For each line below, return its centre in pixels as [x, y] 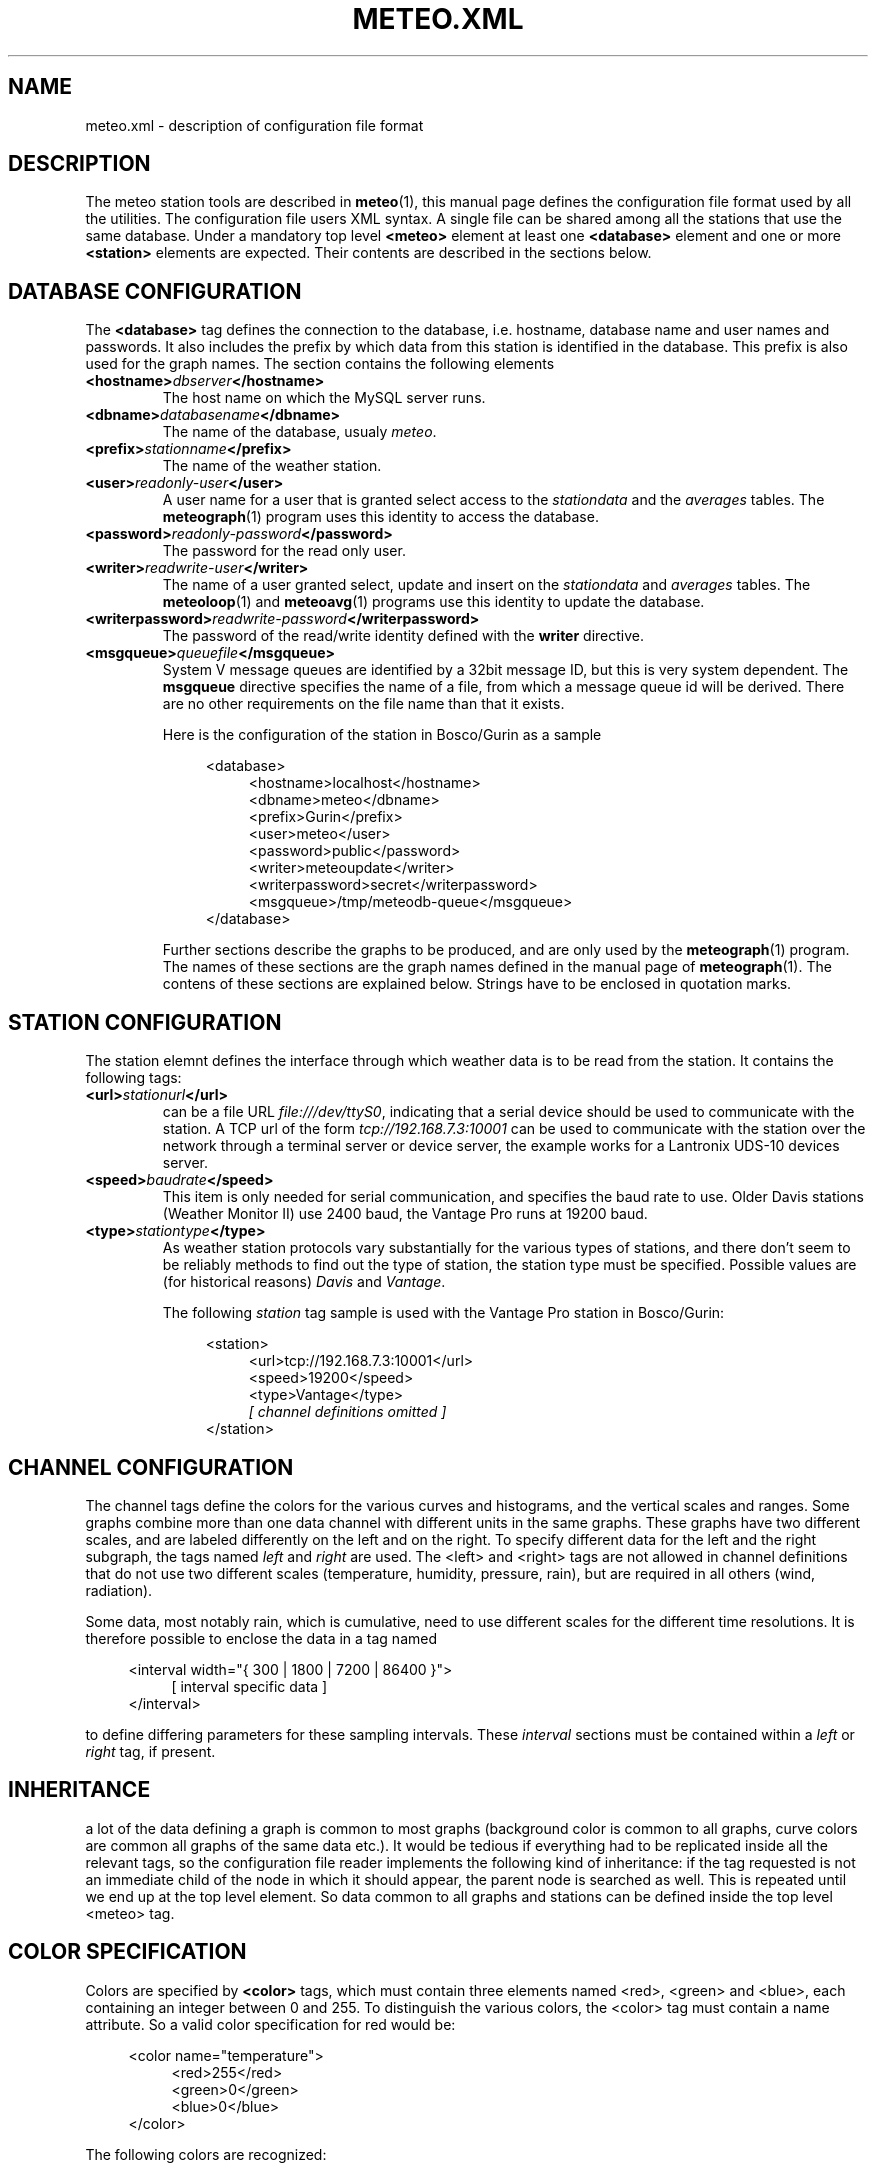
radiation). [119, 1590]
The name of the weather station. [272, 466]
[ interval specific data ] [249, 1686]
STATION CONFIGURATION [145, 1022]
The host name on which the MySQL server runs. [324, 398]
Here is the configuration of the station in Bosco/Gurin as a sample [382, 735]
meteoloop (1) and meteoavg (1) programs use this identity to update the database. [433, 602]
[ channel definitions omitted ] [347, 1412]
